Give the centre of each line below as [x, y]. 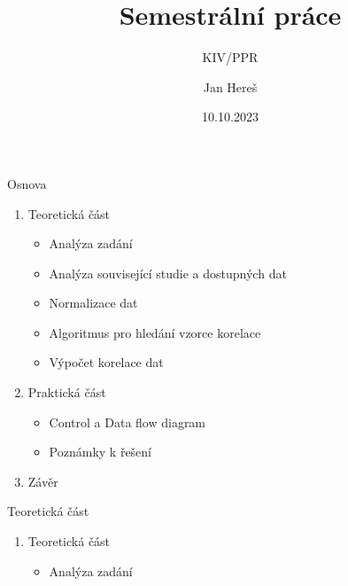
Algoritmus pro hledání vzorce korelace [155, 332]
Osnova [27, 183]
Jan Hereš [230, 86]
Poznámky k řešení [101, 452]
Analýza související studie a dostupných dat [168, 273]
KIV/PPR [230, 57]
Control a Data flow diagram [128, 422]
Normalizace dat [93, 303]
